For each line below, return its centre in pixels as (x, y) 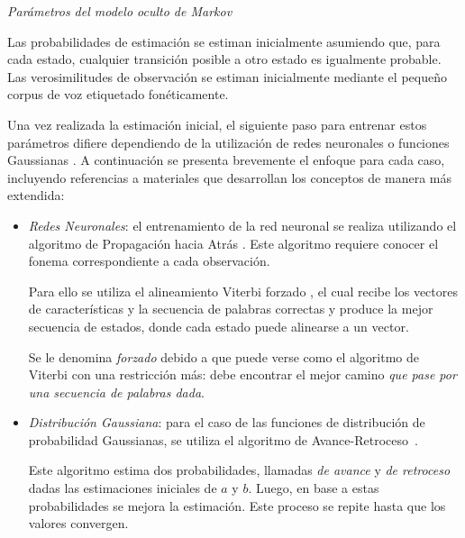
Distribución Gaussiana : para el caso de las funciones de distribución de (227, 422)
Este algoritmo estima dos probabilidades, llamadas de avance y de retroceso (239, 470)
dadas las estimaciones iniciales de (123, 488)
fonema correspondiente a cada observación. (149, 261)
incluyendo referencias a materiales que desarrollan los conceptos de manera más (229, 177)
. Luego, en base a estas (314, 488)
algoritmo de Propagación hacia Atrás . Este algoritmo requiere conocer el (233, 243)
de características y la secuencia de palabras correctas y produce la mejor (231, 309)
